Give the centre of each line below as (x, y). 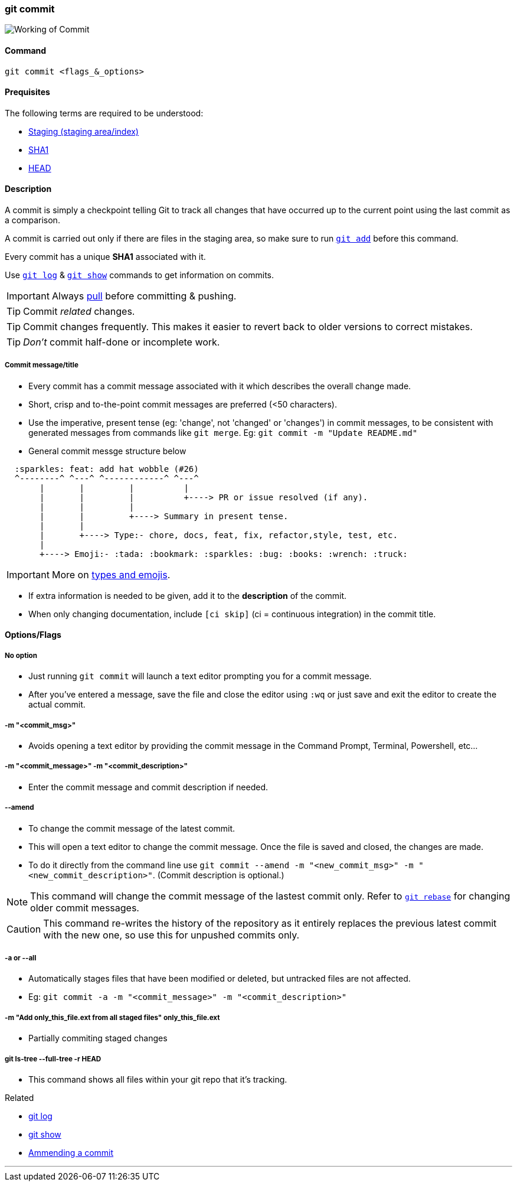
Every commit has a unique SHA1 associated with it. (105, 257)
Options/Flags (33, 635)
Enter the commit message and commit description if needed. (148, 787)
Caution (24, 929)
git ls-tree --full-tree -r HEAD (53, 1059)
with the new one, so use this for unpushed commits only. (171, 935)
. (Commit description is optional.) (218, 875)
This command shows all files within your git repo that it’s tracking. (158, 1079)
